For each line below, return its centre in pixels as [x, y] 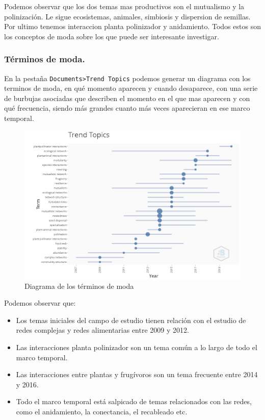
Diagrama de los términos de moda [79, 286]
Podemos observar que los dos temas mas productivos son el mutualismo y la [124, 6]
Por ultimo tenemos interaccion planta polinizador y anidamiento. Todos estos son [132, 26]
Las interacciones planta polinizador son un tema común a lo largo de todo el [137, 347]
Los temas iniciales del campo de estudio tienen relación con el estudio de [131, 320]
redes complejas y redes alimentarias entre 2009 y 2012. [102, 330]
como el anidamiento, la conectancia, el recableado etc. [102, 411]
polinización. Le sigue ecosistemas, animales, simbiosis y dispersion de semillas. [127, 16]
